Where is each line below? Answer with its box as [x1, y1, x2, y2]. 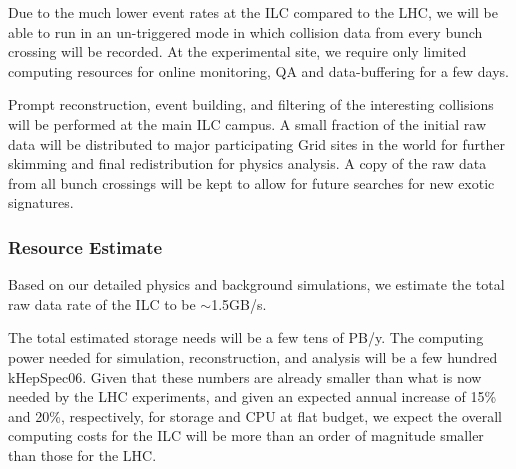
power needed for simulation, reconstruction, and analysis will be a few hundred [8, 346, 498, 367]
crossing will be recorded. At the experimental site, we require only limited [8, 41, 467, 62]
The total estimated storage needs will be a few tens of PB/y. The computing [8, 327, 484, 348]
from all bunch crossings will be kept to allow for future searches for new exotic [8, 172, 495, 193]
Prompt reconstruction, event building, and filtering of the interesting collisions [8, 94, 494, 115]
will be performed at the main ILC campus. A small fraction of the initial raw [8, 113, 487, 134]
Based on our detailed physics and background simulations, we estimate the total [8, 274, 505, 295]
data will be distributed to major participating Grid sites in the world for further [8, 133, 505, 154]
